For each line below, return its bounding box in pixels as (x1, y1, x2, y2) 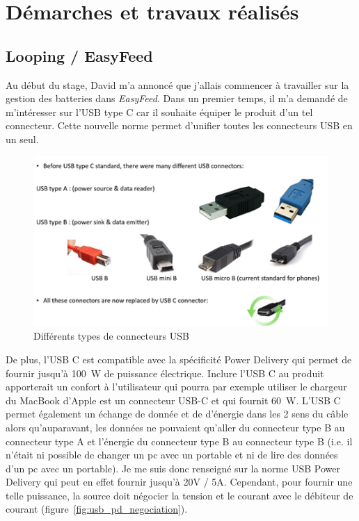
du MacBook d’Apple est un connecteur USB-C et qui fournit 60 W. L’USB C (6, 392, 341, 407)
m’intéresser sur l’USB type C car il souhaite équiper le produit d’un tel (6, 104, 313, 119)
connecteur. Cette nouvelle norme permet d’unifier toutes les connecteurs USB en (6, 118, 353, 133)
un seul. (6, 131, 39, 146)
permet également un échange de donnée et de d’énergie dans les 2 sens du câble (6, 406, 349, 421)
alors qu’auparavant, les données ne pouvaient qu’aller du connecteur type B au (6, 420, 345, 434)
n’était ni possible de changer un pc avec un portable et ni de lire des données (6, 447, 338, 462)
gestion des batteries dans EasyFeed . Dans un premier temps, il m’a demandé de (6, 91, 348, 106)
